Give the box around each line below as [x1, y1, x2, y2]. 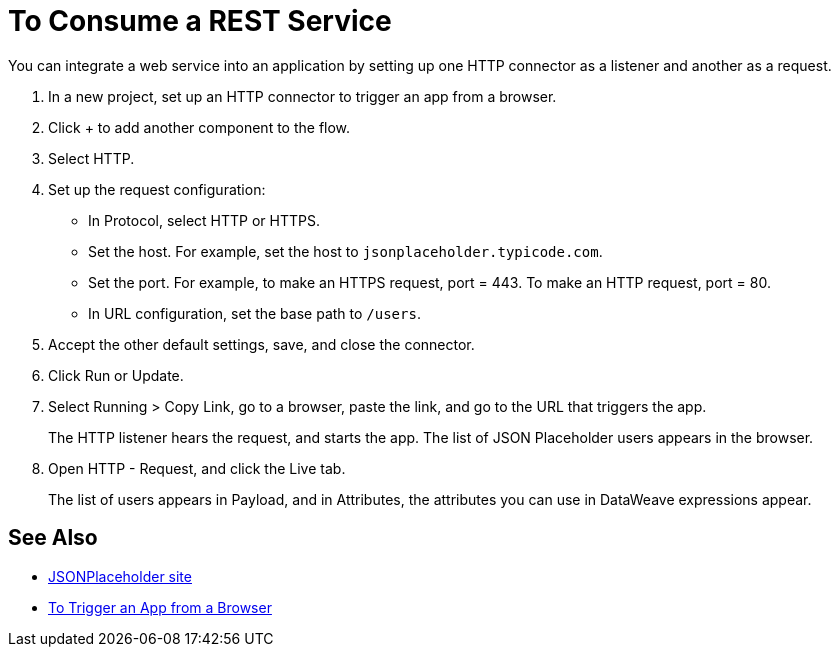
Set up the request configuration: [48, 180, 266, 198]
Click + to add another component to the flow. [48, 118, 351, 136]
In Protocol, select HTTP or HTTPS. [88, 211, 320, 229]
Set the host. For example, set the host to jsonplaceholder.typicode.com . [88, 242, 603, 260]
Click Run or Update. [48, 366, 184, 384]
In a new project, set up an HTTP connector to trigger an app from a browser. [48, 87, 557, 105]
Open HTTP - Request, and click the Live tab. [48, 459, 346, 477]
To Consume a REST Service [8, 4, 392, 38]
